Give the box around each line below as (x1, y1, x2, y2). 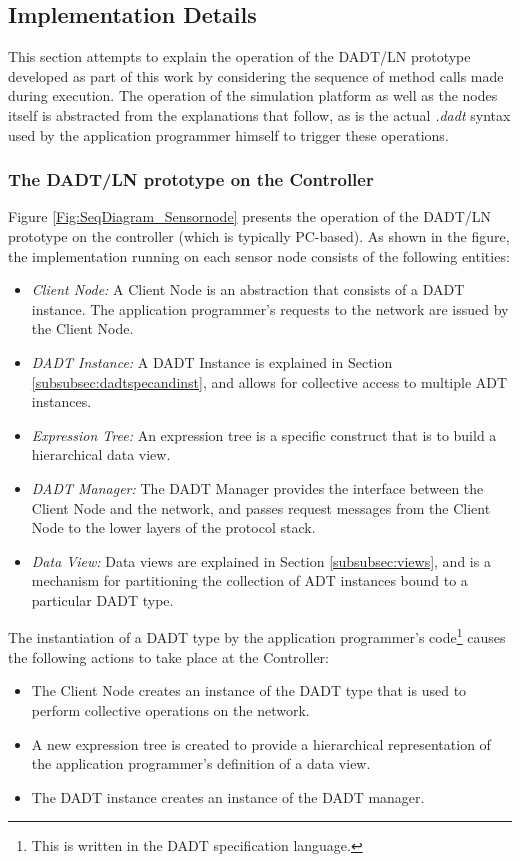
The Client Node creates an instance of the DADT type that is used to (31, 680, 467, 701)
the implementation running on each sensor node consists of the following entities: (8, 245, 510, 266)
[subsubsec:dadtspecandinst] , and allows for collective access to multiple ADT (31, 371, 508, 392)
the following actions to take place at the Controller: (8, 646, 329, 667)
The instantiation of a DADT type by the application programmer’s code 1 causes (8, 624, 506, 648)
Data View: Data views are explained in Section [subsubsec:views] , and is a (31, 550, 491, 571)
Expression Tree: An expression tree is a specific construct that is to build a (31, 424, 497, 445)
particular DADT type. (31, 589, 174, 610)
